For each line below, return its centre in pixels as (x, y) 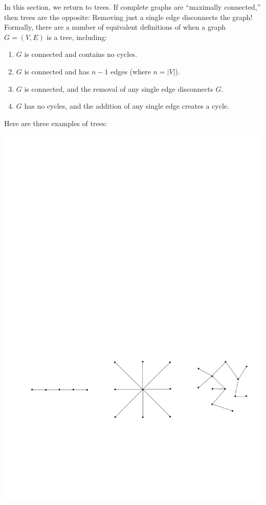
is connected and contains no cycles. (81, 54)
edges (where (131, 71)
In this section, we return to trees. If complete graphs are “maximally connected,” (132, 7)
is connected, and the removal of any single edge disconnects (119, 88)
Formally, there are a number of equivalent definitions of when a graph (115, 27)
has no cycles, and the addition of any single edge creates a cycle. (127, 106)
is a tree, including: (77, 37)
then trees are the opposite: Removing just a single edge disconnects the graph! (128, 17)
